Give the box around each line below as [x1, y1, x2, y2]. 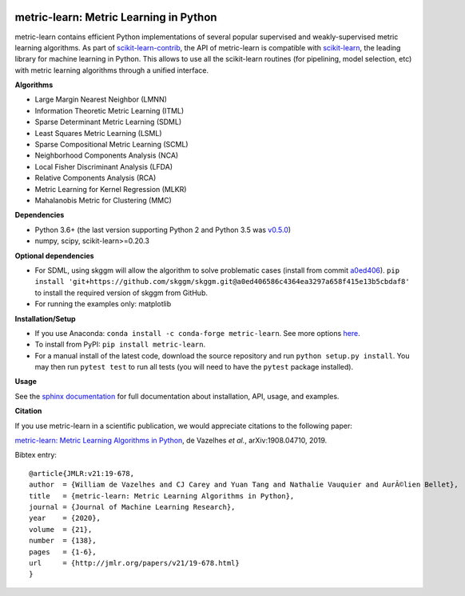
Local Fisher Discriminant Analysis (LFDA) [34, 162, 173, 171]
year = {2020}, [29, 514, 101, 523]
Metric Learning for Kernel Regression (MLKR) [34, 184, 187, 194]
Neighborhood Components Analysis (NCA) [34, 150, 179, 160]
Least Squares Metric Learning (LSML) [34, 128, 163, 138]
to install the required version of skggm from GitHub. [34, 288, 208, 298]
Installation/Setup [14, 314, 76, 323]
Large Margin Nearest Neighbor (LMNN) [34, 94, 168, 104]
